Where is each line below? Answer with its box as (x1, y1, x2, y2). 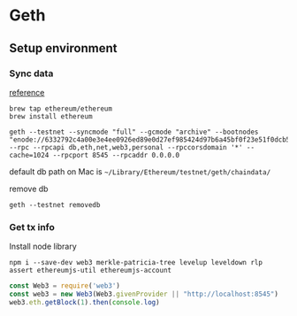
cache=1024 (9, 150, 49, 159)
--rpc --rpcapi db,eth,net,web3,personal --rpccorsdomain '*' (9, 143, 243, 151)
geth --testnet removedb (9, 200, 101, 209)
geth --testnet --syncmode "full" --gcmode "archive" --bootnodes (9, 127, 259, 136)
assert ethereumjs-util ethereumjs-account (9, 266, 172, 275)
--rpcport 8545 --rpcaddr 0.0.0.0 (52, 150, 179, 159)
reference (9, 87, 45, 97)
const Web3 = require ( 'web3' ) (9, 281, 121, 290)
